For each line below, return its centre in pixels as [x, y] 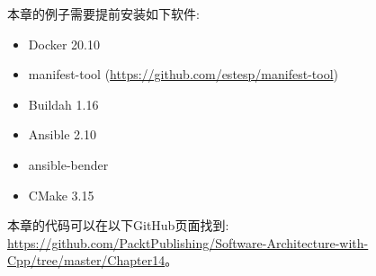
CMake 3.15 [61, 195]
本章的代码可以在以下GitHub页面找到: [118, 225]
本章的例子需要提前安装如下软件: [103, 13]
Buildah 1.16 [63, 104]
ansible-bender [68, 164]
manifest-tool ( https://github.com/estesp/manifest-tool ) [183, 74]
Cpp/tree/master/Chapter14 [86, 260]
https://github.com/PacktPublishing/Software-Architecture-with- [188, 242]
